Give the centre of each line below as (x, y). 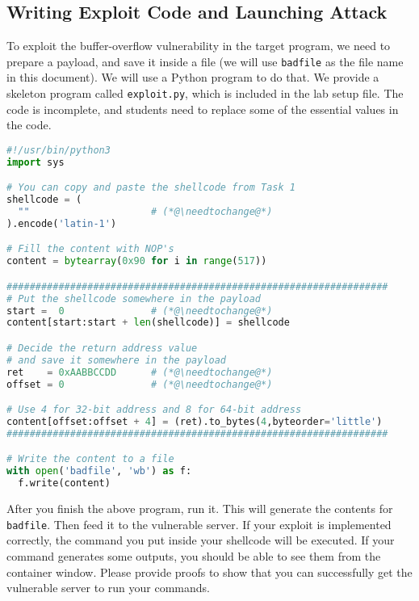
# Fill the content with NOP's (90, 249)
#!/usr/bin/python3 (59, 150)
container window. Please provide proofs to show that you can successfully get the (209, 572)
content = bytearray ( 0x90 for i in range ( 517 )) (137, 261)
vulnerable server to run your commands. (108, 588)
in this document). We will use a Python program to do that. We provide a (193, 77)
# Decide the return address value (102, 349)
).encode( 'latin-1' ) (62, 223)
